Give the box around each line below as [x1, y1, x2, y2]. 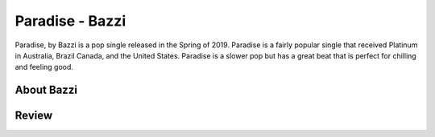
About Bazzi [14, 83, 78, 97]
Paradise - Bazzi [14, 12, 126, 30]
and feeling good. [14, 62, 74, 72]
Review [14, 109, 53, 123]
